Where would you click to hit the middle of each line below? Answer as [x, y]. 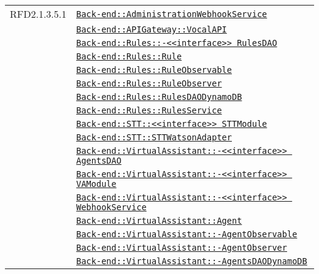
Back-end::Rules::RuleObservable [154, 70]
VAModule [96, 184]
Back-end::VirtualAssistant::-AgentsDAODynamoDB [192, 261]
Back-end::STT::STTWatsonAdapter [154, 137]
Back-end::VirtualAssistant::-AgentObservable [187, 234]
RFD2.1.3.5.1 [38, 14]
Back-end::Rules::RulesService [149, 110]
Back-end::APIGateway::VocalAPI [152, 29]
